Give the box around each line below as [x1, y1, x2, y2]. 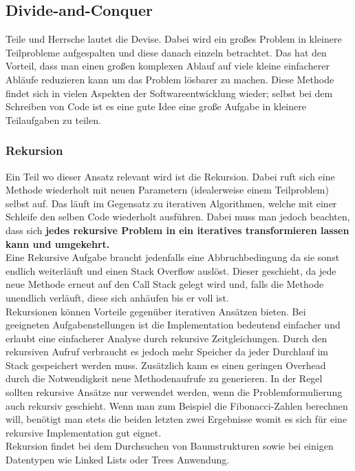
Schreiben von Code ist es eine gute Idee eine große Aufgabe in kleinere [6, 99, 306, 114]
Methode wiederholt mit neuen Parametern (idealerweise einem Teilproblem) [6, 182, 329, 197]
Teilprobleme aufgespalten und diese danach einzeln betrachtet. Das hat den [6, 45, 327, 59]
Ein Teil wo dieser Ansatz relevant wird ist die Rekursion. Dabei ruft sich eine [6, 169, 335, 183]
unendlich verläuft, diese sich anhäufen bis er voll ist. [6, 290, 229, 304]
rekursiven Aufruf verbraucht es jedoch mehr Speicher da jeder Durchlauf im [6, 344, 328, 359]
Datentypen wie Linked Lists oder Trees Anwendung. [6, 452, 230, 467]
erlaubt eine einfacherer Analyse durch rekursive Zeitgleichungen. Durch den [6, 331, 327, 345]
